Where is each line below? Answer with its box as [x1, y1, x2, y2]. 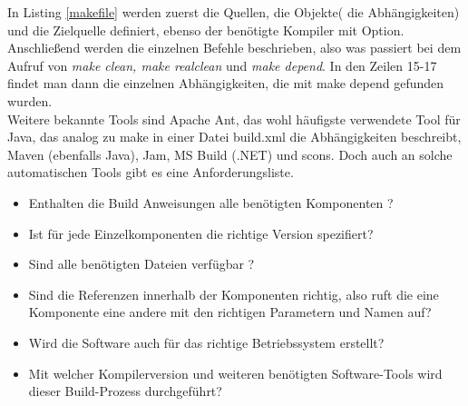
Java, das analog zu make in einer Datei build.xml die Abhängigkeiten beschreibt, [7, 127, 462, 146]
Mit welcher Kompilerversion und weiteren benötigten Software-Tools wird [28, 363, 443, 382]
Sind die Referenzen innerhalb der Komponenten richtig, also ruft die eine [28, 284, 439, 303]
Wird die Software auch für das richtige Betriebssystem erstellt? [28, 332, 385, 352]
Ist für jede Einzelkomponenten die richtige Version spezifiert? [28, 223, 374, 243]
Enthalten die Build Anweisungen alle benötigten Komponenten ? [28, 193, 394, 212]
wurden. [7, 91, 53, 110]
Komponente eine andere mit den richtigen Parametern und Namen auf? [28, 302, 432, 322]
